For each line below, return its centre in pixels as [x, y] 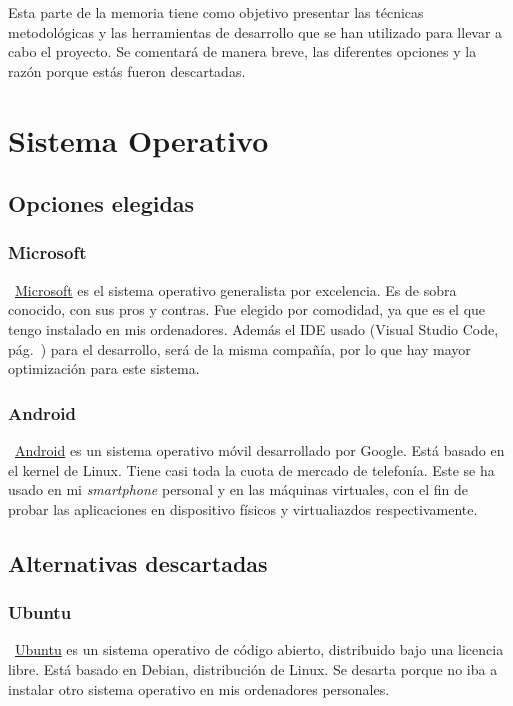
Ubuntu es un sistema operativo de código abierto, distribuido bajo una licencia [259, 649]
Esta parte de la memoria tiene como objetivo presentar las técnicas [216, 12]
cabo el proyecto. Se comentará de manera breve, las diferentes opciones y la [242, 51]
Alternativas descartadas [138, 562]
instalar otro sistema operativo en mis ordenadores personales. [199, 688]
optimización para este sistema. [104, 368]
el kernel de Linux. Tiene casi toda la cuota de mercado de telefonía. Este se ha [251, 469]
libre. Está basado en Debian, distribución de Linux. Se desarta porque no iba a [253, 668]
